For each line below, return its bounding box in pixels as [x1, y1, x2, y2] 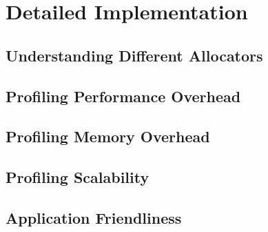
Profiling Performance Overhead [6, 85, 241, 106]
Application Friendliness [6, 206, 182, 228]
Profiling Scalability [6, 166, 150, 188]
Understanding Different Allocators [6, 44, 263, 66]
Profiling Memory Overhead [6, 126, 210, 147]
